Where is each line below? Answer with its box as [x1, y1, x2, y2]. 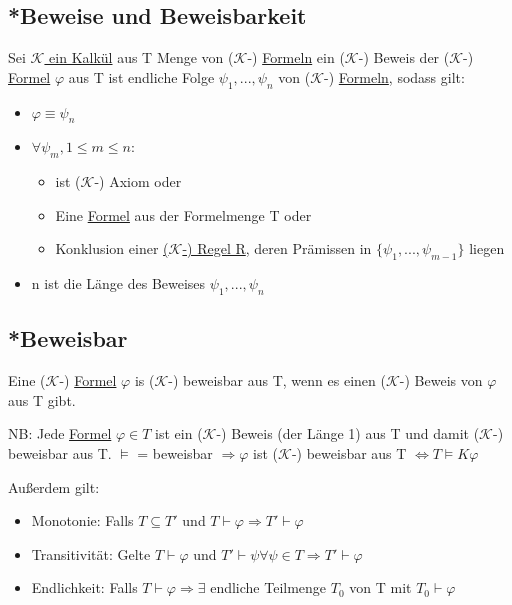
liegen [469, 238, 505, 259]
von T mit [349, 577, 412, 598]
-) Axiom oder [94, 171, 182, 192]
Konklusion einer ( [55, 238, 169, 259]
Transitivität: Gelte [31, 543, 151, 564]
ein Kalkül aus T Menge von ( [49, 47, 234, 68]
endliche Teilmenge [210, 577, 327, 598]
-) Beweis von [399, 370, 483, 391]
